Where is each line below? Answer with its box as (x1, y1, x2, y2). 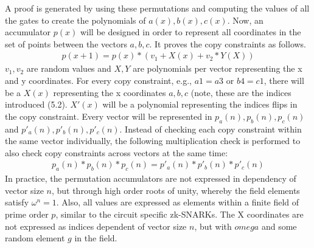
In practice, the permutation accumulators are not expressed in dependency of (5, 172, 296, 185)
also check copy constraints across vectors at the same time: (5, 146, 228, 159)
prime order (5, 207, 49, 220)
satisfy (5, 196, 29, 208)
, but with (194, 219, 232, 232)
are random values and (26, 62, 111, 75)
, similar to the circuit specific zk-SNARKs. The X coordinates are (55, 207, 304, 220)
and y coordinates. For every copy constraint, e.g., (5, 74, 192, 86)
